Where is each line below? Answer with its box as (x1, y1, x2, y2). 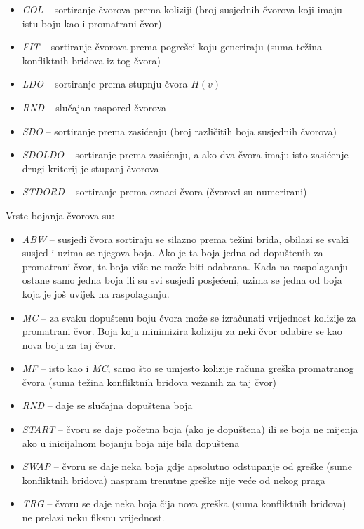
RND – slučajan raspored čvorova (22, 99, 167, 114)
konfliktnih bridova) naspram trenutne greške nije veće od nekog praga (22, 472, 325, 487)
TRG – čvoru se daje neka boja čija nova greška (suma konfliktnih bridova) (22, 496, 346, 511)
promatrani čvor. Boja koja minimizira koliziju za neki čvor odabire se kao (22, 324, 342, 338)
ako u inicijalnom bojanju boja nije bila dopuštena (22, 435, 240, 450)
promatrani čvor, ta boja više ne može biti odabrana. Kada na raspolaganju (22, 259, 349, 273)
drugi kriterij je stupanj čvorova (22, 160, 159, 175)
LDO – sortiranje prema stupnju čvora (22, 76, 188, 91)
